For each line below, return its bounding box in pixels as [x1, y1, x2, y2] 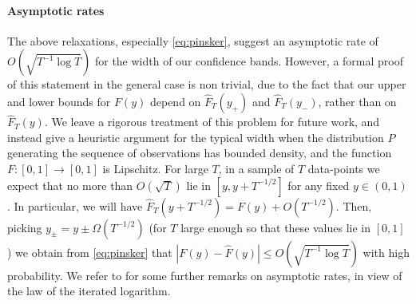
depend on [149, 93, 201, 109]
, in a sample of [218, 160, 295, 176]
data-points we [307, 160, 380, 176]
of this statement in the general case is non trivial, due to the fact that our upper [7, 76, 406, 93]
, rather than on [318, 93, 397, 109]
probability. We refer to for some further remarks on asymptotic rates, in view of [7, 266, 402, 283]
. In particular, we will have [7, 197, 143, 214]
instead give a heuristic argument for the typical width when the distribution [7, 128, 384, 145]
